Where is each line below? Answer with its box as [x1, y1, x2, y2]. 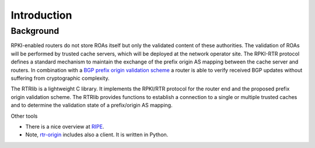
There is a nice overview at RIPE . [25, 123, 104, 130]
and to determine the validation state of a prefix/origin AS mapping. [10, 102, 173, 109]
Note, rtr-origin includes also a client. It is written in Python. [25, 131, 169, 138]
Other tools [10, 112, 38, 119]
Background [10, 26, 60, 36]
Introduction [10, 9, 72, 22]
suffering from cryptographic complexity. [10, 75, 110, 82]
